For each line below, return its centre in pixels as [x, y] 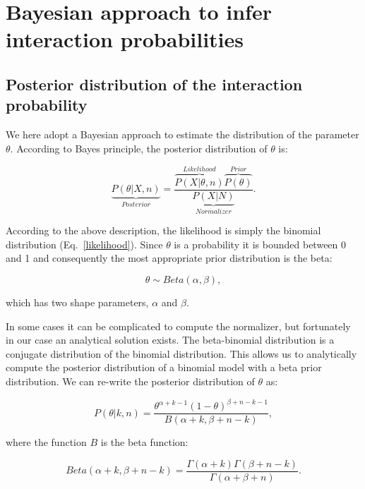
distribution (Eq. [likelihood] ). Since [84, 244]
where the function [46, 442]
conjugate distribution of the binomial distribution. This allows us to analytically [181, 353]
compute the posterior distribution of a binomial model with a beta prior [164, 367]
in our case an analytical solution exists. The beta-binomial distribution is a [170, 340]
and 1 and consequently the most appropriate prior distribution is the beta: [169, 258]
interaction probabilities [125, 39]
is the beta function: [144, 442]
